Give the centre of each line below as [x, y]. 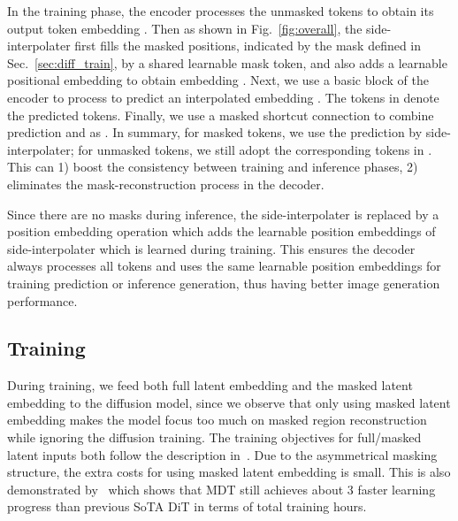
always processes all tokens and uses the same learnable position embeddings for [224, 266]
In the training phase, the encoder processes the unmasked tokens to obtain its [221, 11]
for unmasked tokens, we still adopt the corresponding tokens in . [255, 149]
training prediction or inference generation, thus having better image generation [224, 283]
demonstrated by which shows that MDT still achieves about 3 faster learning [221, 489]
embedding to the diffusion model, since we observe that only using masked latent [229, 402]
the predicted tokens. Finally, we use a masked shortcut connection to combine [221, 115]
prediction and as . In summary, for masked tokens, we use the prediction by [215, 132]
